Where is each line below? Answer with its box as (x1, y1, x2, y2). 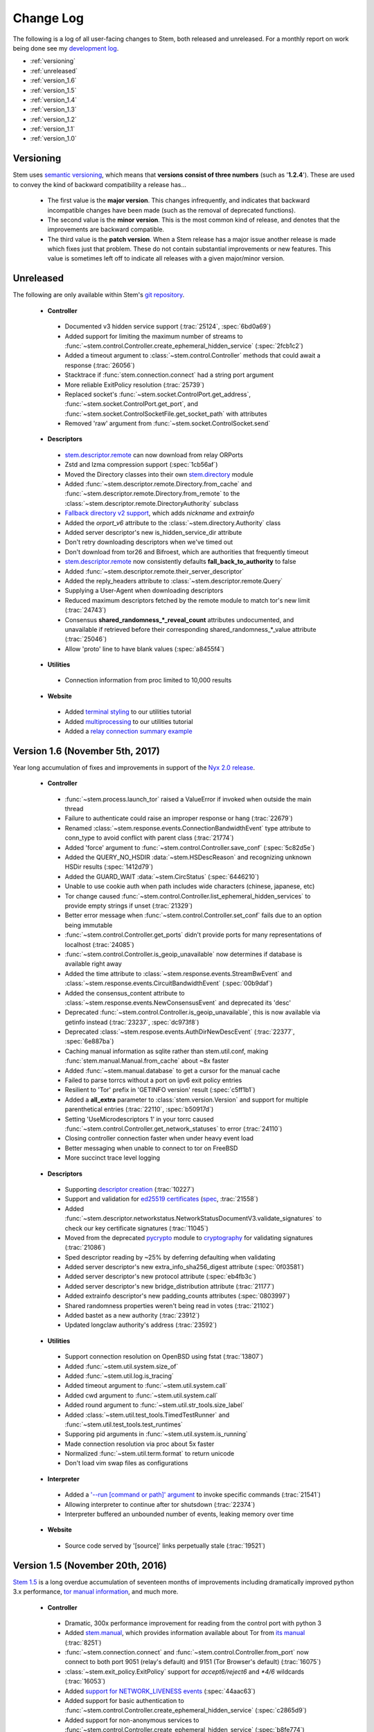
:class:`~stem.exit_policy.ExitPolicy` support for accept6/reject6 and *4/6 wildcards (64, 1667, 305, 1676)
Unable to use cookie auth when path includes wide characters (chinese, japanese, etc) (64, 882, 315, 890)
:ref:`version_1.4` (30, 96, 78, 104)
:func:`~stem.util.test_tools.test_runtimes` (64, 1420, 184, 1429)
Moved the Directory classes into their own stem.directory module (64, 470, 253, 478)
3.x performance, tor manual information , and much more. (12, 1587, 179, 1596)
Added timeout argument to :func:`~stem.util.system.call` (64, 1381, 228, 1390)
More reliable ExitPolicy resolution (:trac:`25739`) (64, 380, 204, 389)
